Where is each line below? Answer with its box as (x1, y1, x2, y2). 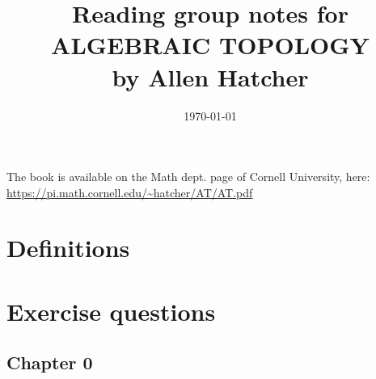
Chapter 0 (6, 350, 93, 375)
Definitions (6, 231, 130, 264)
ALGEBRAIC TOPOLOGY (51, 28, 370, 61)
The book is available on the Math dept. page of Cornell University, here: (6, 168, 370, 185)
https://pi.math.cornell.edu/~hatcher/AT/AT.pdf (6, 183, 253, 200)
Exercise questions (6, 294, 216, 327)
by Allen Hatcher (112, 60, 309, 93)
